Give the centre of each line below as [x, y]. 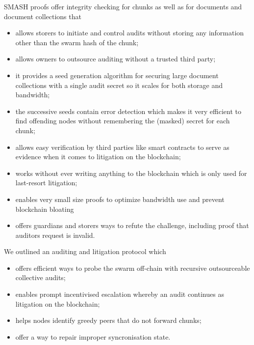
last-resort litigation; [46, 183]
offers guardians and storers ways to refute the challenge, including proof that [132, 225]
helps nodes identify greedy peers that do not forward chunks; [108, 320]
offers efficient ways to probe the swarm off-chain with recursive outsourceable [133, 268]
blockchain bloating [45, 209]
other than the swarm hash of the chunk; [77, 42]
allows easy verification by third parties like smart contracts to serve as [122, 147]
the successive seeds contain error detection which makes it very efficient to [128, 111]
